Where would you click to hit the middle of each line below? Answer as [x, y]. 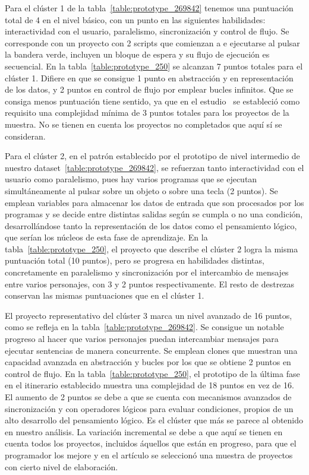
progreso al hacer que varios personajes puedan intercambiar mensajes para [142, 339]
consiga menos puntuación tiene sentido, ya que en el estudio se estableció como [152, 101]
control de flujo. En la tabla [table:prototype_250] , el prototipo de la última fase [152, 373]
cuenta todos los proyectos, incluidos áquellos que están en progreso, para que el [151, 443]
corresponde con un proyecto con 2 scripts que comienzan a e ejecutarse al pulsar [152, 42]
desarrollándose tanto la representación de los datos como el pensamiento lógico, [151, 225]
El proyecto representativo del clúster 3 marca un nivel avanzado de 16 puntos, [149, 315]
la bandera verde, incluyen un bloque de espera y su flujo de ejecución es [137, 54]
